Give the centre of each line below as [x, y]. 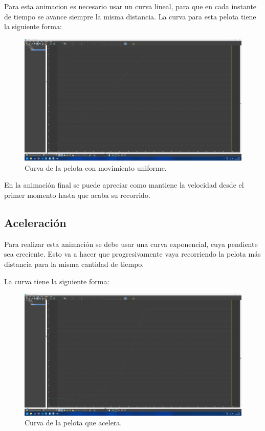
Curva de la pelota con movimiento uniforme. [96, 167]
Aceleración [35, 223]
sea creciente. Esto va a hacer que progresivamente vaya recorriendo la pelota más [132, 254]
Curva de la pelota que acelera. [73, 423]
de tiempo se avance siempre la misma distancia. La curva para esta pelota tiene [130, 16]
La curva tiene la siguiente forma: [57, 281]
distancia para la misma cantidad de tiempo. [74, 264]
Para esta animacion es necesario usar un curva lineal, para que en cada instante [130, 6]
